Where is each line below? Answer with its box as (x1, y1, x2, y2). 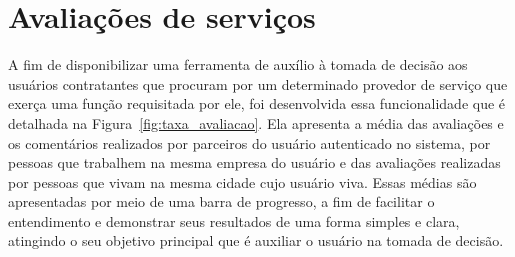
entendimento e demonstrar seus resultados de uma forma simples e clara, (8, 210, 460, 231)
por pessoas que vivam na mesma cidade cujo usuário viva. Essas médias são (8, 171, 477, 192)
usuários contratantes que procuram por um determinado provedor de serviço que (8, 73, 508, 94)
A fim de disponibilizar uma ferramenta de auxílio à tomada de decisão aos (8, 54, 468, 75)
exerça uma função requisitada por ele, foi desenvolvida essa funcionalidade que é (8, 93, 506, 114)
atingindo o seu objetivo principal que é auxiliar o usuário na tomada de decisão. (8, 230, 504, 251)
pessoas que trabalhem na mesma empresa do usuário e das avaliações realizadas (8, 152, 501, 173)
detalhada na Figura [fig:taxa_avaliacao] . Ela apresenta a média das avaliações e (8, 112, 504, 133)
